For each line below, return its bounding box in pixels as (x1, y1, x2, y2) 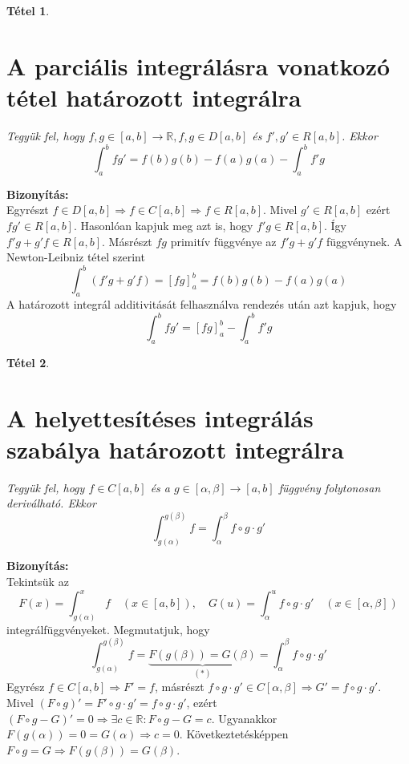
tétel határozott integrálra (6, 80, 302, 113)
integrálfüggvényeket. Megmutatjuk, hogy (6, 620, 210, 637)
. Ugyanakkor (211, 709, 277, 726)
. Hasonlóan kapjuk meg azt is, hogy (73, 216, 253, 233)
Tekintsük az (6, 572, 69, 589)
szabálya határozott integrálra (6, 432, 344, 465)
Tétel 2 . (6, 354, 50, 370)
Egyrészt (6, 201, 49, 218)
